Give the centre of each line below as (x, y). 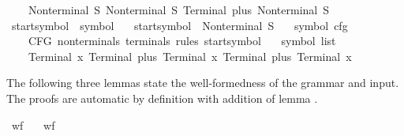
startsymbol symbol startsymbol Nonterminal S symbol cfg (180, 25)
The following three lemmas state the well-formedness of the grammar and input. (203, 83)
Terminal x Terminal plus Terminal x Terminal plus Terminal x (190, 56)
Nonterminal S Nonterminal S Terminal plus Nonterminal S (179, 9)
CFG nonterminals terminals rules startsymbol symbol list (182, 41)
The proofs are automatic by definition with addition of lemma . (162, 98)
